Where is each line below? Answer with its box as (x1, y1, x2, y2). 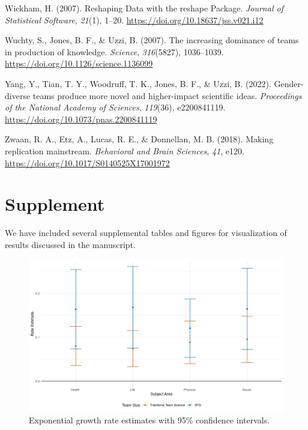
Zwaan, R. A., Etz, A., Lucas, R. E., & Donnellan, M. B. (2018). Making (5, 133, 274, 145)
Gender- (274, 77, 304, 89)
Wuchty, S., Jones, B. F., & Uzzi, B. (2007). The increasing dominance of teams (5, 34, 299, 46)
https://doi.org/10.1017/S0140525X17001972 (5, 156, 170, 169)
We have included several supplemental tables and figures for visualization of (5, 226, 287, 239)
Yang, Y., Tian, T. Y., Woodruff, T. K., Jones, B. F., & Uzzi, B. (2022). (5, 77, 271, 89)
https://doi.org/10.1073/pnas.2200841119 (5, 112, 157, 125)
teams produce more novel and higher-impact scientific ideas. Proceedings (32, 89, 302, 101)
